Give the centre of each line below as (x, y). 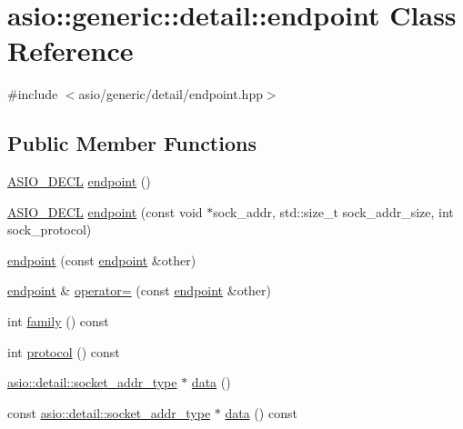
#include (33, 94)
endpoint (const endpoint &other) (102, 259)
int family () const (58, 321)
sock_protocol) (50, 229)
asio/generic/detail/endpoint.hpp (171, 94)
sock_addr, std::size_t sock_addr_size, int (333, 211)
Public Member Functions (132, 143)
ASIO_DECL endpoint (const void (105, 211)
